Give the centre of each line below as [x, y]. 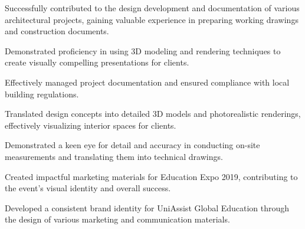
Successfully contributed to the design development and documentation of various [152, 8]
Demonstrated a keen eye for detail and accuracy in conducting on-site [132, 145]
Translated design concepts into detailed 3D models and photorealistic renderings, [153, 114]
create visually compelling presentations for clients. [97, 62]
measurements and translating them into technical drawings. [114, 156]
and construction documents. [57, 31]
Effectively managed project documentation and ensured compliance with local [147, 82]
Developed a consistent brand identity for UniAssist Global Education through [147, 207]
